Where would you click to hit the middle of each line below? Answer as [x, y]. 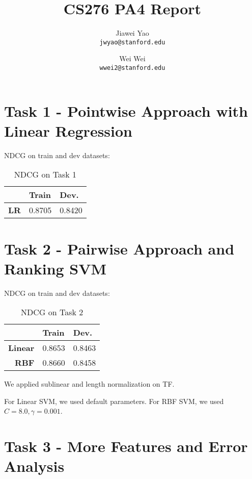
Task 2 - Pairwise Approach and [119, 248]
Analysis [34, 466]
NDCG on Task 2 [52, 312]
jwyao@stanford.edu [132, 42]
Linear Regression [68, 130]
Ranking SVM [55, 268]
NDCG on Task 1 [45, 174]
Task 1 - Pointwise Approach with [126, 110]
